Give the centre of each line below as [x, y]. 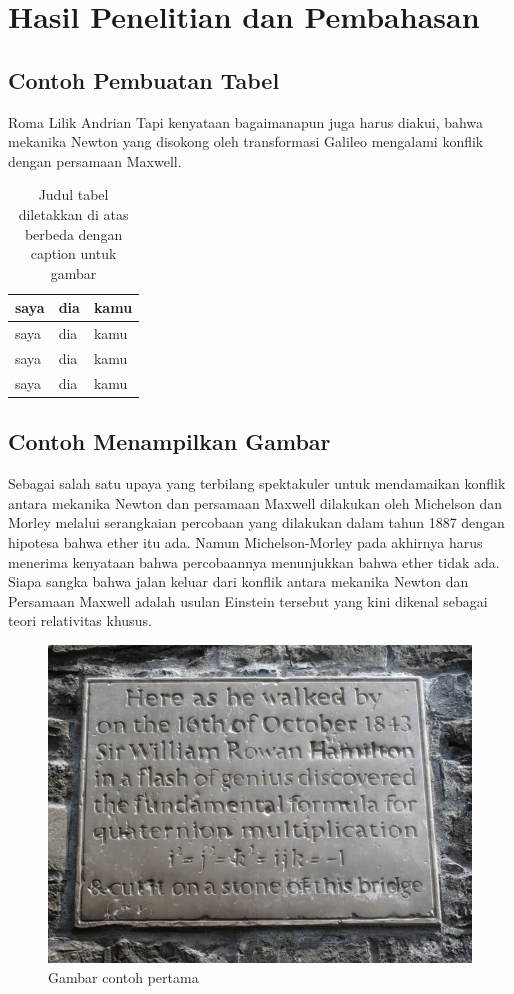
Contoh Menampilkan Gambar [169, 441]
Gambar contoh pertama [123, 976]
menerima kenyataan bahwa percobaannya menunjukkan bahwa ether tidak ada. [254, 561]
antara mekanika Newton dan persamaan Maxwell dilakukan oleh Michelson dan [255, 502]
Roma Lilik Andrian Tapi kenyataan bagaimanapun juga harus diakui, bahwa [246, 121]
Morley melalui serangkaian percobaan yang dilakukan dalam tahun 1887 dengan [256, 522]
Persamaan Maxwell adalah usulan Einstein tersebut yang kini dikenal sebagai [248, 600]
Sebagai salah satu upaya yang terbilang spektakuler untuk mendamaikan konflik [257, 483]
